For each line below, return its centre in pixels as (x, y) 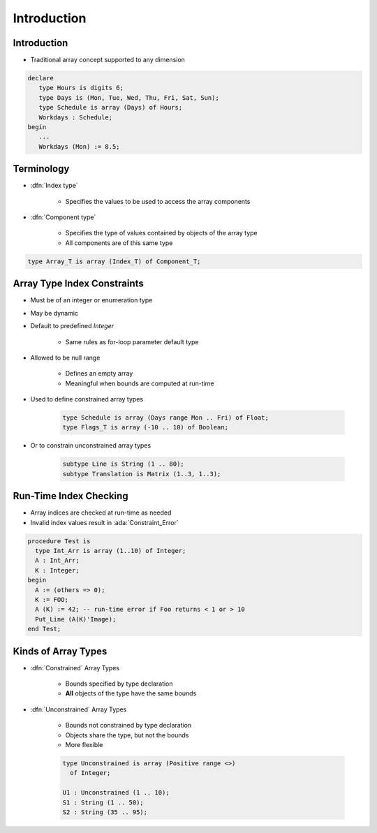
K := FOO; (52, 600)
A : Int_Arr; (57, 561)
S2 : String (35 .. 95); (105, 812)
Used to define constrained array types (87, 399)
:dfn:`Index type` (54, 186)
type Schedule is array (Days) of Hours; (111, 108)
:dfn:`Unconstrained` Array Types (79, 709)
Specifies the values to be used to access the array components (158, 201)
